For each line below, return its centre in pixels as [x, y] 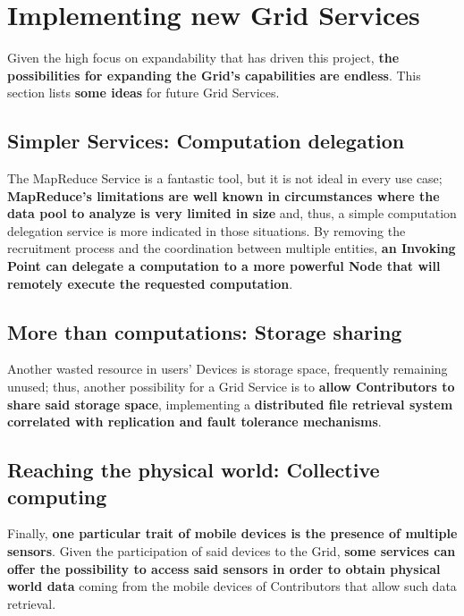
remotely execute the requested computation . [150, 283]
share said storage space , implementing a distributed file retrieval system [230, 404]
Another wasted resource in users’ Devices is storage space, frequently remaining [228, 369]
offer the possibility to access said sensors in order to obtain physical [224, 568]
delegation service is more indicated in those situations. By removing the [207, 230]
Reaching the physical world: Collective [194, 470]
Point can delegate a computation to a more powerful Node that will [224, 266]
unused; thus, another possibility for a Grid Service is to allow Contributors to [231, 387]
